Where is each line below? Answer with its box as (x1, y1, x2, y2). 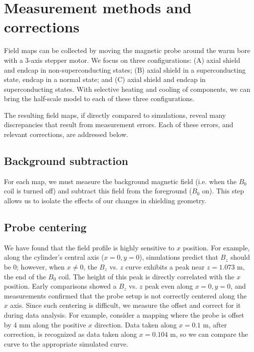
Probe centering (4, 219, 87, 235)
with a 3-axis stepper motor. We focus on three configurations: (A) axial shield (4, 54, 240, 65)
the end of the (4, 271, 46, 281)
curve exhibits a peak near (125, 262, 205, 272)
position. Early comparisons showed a (4, 281, 117, 291)
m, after (203, 319, 227, 329)
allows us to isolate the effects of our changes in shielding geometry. (4, 195, 207, 206)
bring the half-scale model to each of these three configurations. (4, 93, 195, 104)
